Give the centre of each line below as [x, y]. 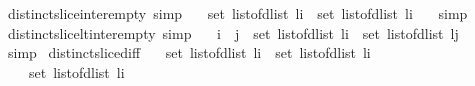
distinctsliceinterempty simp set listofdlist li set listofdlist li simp [237, 13]
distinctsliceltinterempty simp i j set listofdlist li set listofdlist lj [233, 32]
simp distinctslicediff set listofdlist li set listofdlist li [189, 52]
